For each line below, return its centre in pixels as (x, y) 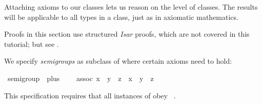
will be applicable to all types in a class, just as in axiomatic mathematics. (121, 17)
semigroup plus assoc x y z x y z (80, 78)
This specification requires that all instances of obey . (90, 95)
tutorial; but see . (32, 44)
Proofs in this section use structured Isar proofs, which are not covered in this (127, 34)
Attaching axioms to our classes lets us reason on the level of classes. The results (131, 7)
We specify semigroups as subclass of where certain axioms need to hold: (118, 61)
